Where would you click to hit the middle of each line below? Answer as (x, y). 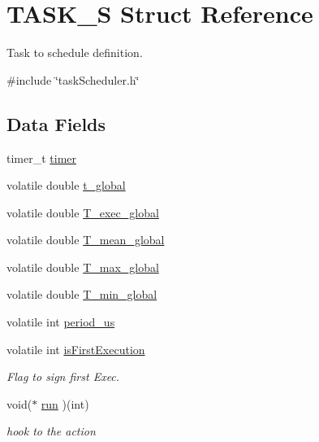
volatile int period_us (61, 322)
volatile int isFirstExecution (76, 349)
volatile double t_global (66, 185)
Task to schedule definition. (75, 53)
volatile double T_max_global (83, 267)
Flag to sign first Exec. (63, 376)
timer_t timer (42, 158)
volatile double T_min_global (82, 294)
